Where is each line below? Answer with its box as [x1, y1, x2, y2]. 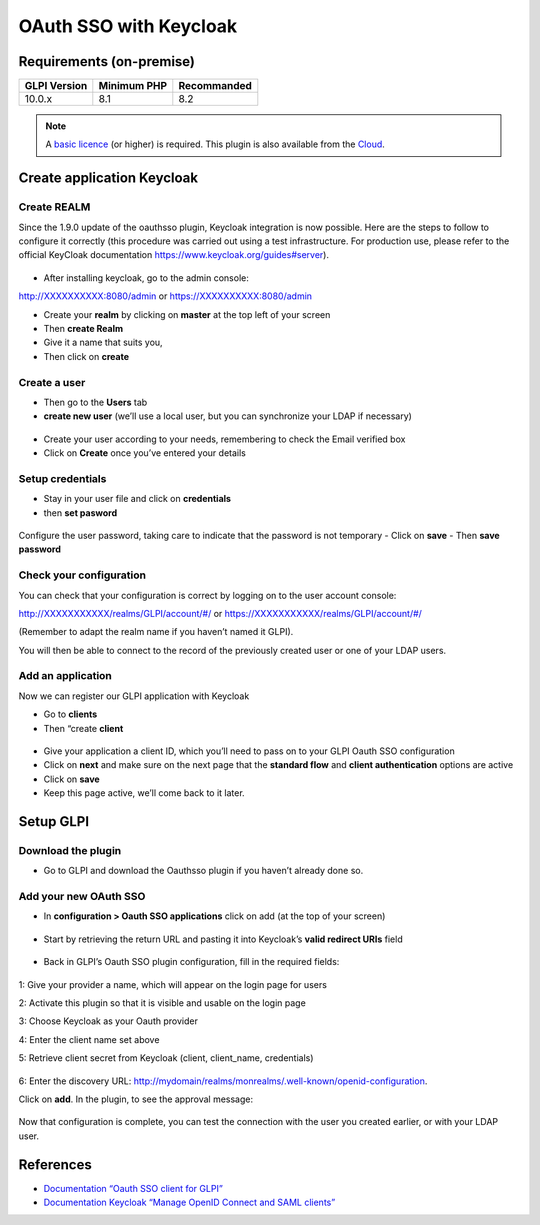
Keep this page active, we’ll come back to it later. [43, 787, 245, 799]
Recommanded [178, 79, 252, 93]
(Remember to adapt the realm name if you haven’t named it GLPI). [18, 626, 294, 638]
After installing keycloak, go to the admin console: [43, 271, 249, 284]
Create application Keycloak [18, 170, 199, 187]
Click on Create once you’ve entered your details [43, 447, 247, 459]
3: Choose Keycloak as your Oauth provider [18, 1015, 199, 1027]
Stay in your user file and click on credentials [43, 493, 232, 505]
